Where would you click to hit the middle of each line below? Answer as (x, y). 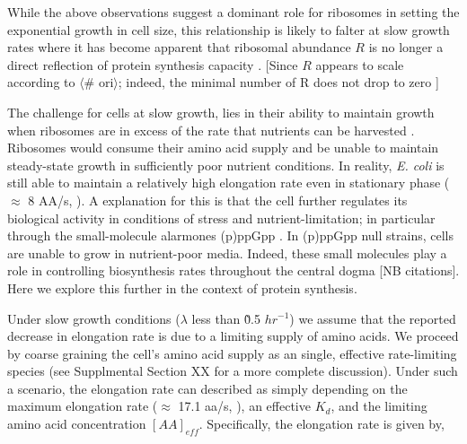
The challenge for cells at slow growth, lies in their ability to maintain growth (221, 112)
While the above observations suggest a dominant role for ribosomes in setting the (233, 12)
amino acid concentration (77, 424)
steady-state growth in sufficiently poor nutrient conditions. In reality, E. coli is (226, 165)
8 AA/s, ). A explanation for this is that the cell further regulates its (218, 200)
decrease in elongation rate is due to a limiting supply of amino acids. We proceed (233, 336)
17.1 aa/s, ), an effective (244, 406)
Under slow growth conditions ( (94, 318)
